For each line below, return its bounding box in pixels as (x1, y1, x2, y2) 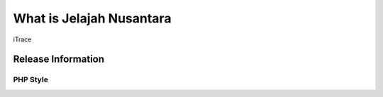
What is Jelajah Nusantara (13, 11, 172, 26)
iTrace (13, 35, 32, 44)
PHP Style (13, 75, 49, 84)
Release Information (13, 53, 105, 65)
